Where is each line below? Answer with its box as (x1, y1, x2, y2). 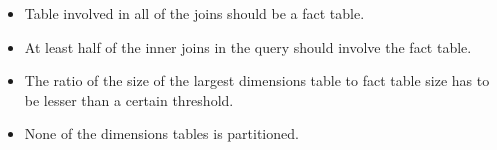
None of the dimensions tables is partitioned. (24, 123, 299, 144)
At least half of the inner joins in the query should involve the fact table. (24, 36, 472, 57)
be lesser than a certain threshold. (24, 89, 234, 110)
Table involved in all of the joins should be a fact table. (24, 3, 365, 23)
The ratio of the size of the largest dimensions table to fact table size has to (24, 70, 490, 91)
